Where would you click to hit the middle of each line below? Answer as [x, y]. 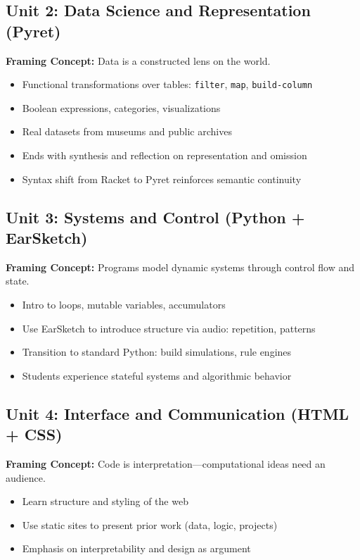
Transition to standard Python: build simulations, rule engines [157, 352]
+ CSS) [34, 434]
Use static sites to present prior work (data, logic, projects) [150, 524]
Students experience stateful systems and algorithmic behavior [157, 375]
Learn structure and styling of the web [105, 501]
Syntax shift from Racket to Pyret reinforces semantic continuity [162, 179]
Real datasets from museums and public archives [127, 131]
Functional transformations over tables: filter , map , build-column [167, 84]
